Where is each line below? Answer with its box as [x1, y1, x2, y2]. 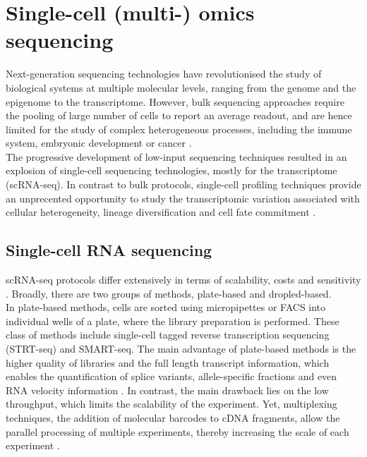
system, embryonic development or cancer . [6, 135, 192, 150]
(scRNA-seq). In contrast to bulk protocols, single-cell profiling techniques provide [6, 177, 361, 192]
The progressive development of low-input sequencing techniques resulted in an [6, 149, 347, 164]
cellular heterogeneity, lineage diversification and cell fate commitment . [6, 205, 316, 219]
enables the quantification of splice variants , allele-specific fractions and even [6, 369, 337, 384]
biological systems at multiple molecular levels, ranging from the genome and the [6, 80, 356, 95]
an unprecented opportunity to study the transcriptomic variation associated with [6, 190, 360, 205]
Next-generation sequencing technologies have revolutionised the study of [6, 66, 322, 81]
